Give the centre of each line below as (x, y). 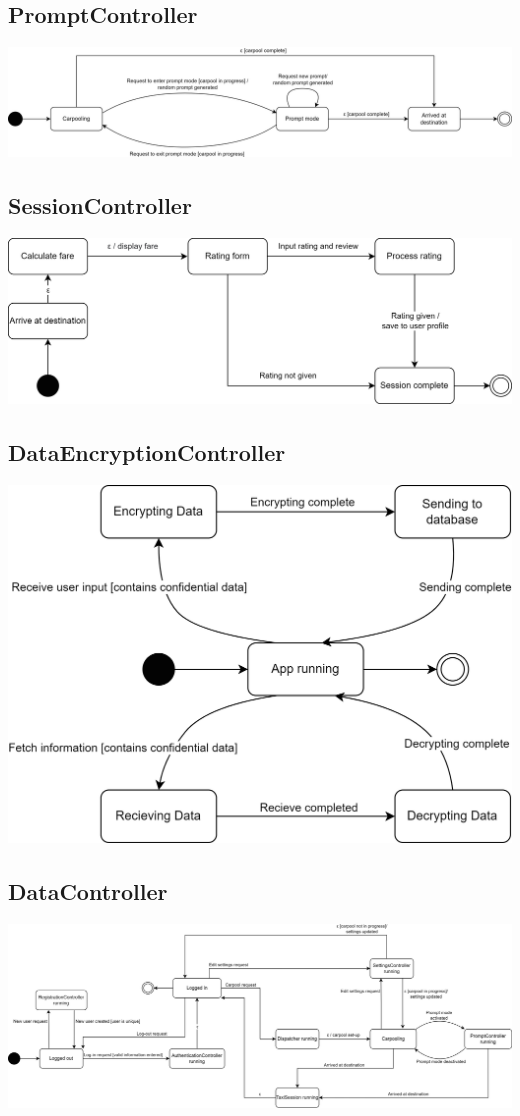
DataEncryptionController (147, 452)
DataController (88, 890)
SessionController (100, 205)
